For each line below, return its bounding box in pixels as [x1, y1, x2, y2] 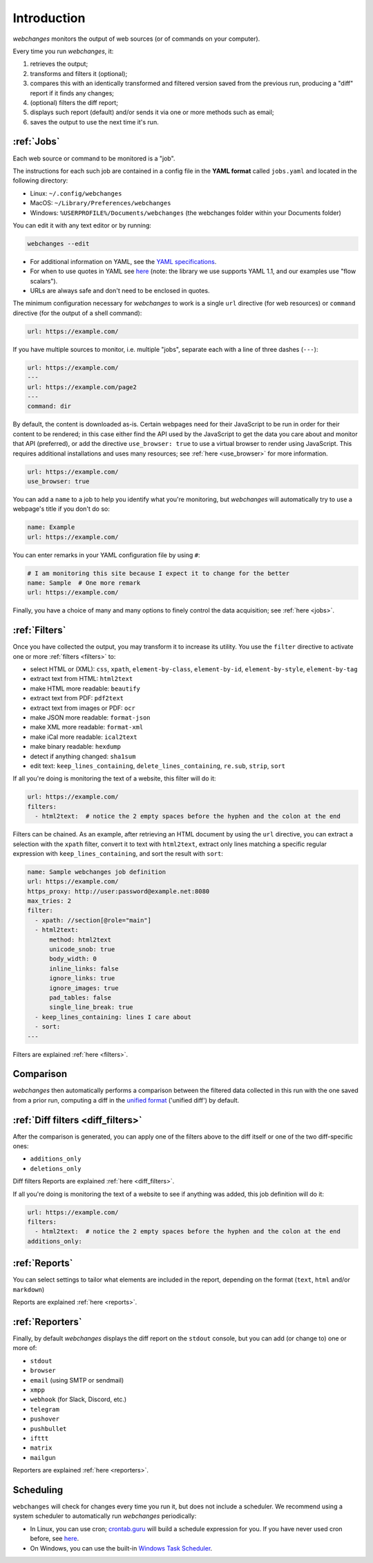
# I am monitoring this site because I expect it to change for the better [27, 569, 290, 577]
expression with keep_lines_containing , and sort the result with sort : [12, 849, 224, 857]
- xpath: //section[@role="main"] [35, 916, 152, 924]
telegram [30, 1405, 60, 1413]
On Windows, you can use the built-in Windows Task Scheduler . [30, 1544, 213, 1552]
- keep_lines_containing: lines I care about [35, 1013, 191, 1021]
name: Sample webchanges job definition [27, 868, 166, 876]
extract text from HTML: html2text [30, 675, 133, 683]
